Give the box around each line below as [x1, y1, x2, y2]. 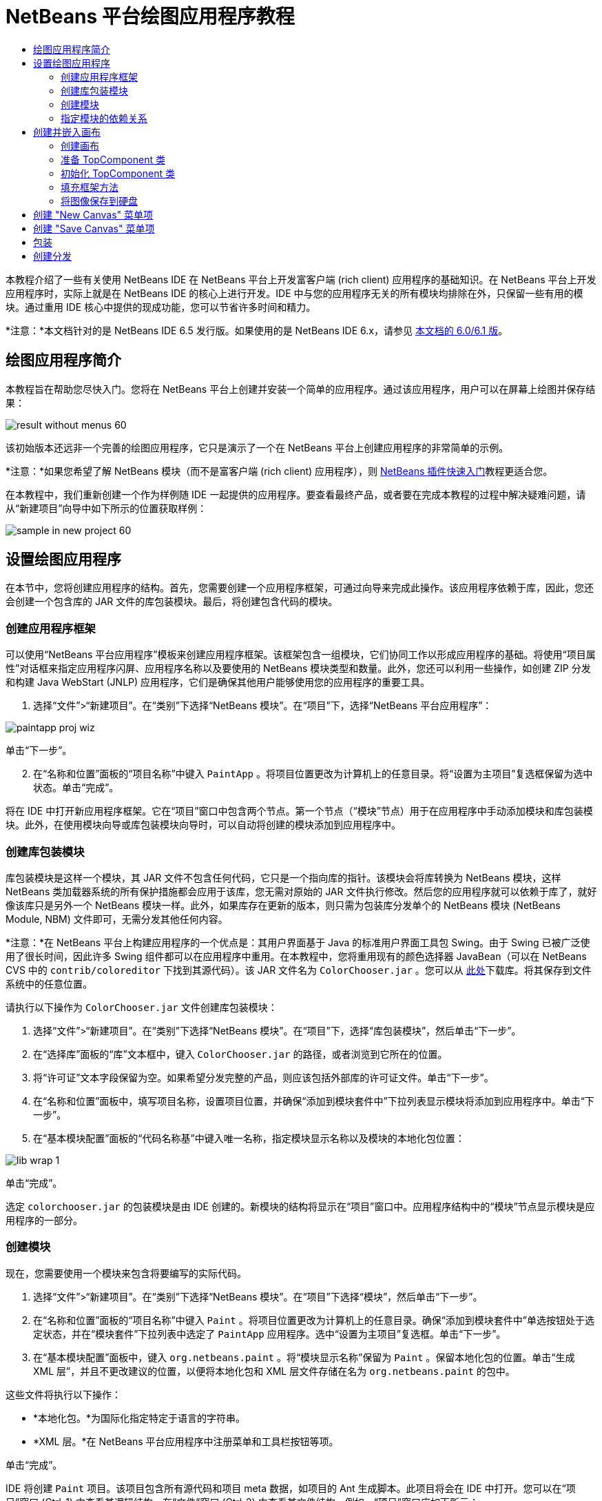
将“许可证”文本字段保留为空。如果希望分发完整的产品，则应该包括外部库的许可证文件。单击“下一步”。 [33, 1071, 494, 1083]
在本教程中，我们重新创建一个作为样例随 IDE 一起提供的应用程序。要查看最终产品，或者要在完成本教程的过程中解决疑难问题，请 [6, 488, 586, 500]
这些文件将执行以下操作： [6, 1388, 121, 1400]
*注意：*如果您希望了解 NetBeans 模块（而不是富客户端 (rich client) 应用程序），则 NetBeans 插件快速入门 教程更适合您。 [6, 464, 553, 477]
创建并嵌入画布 [33, 125, 101, 138]
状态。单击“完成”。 [33, 782, 119, 794]
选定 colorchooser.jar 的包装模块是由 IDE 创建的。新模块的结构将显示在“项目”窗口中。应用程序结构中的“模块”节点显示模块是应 [6, 1200, 595, 1212]
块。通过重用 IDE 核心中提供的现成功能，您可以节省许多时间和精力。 [6, 300, 316, 313]
